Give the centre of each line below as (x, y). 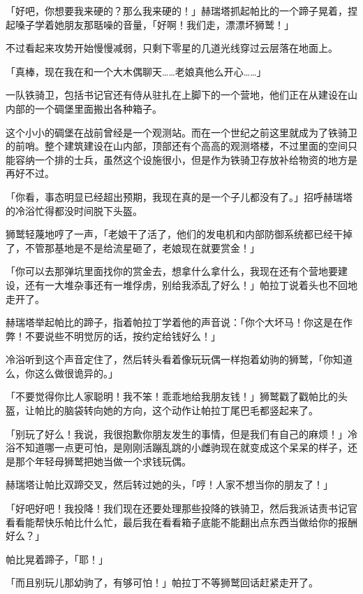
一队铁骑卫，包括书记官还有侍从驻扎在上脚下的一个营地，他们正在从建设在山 (181, 95)
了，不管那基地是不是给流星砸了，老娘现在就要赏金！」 (133, 247)
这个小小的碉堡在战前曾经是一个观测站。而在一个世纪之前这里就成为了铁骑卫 (181, 132)
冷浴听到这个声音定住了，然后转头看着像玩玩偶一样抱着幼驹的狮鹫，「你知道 (179, 359)
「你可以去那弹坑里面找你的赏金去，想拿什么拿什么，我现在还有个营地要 (172, 271)
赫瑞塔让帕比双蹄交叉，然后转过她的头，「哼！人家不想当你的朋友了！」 (169, 485)
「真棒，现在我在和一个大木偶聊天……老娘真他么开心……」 (136, 71)
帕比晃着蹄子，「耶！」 (57, 559)
